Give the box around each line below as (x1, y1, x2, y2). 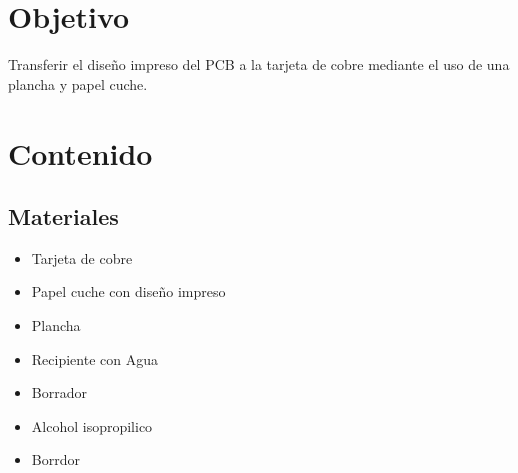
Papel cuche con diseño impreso (31, 281, 226, 302)
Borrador (31, 382, 87, 403)
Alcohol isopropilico (31, 415, 153, 436)
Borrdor (31, 449, 80, 470)
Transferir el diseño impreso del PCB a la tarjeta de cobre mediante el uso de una (8, 54, 510, 75)
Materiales (8, 201, 119, 232)
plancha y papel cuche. (8, 73, 148, 94)
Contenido (8, 132, 153, 173)
